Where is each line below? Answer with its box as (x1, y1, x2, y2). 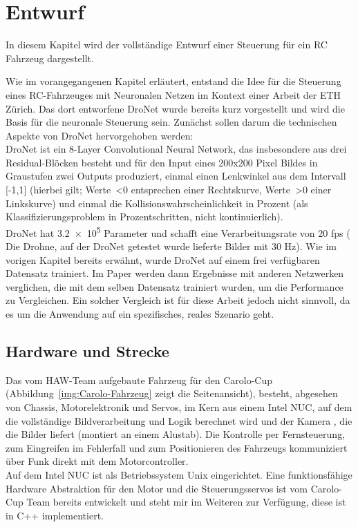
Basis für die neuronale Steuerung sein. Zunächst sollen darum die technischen (6, 115, 337, 129)
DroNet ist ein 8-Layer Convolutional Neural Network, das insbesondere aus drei (6, 142, 347, 156)
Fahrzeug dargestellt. (6, 50, 94, 65)
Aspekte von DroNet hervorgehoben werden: (6, 128, 194, 142)
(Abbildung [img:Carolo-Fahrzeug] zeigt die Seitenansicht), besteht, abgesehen (6, 386, 338, 401)
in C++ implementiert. (6, 508, 104, 522)
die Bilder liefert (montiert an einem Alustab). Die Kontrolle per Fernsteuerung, (6, 427, 346, 441)
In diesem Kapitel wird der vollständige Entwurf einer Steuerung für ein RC (6, 37, 328, 52)
